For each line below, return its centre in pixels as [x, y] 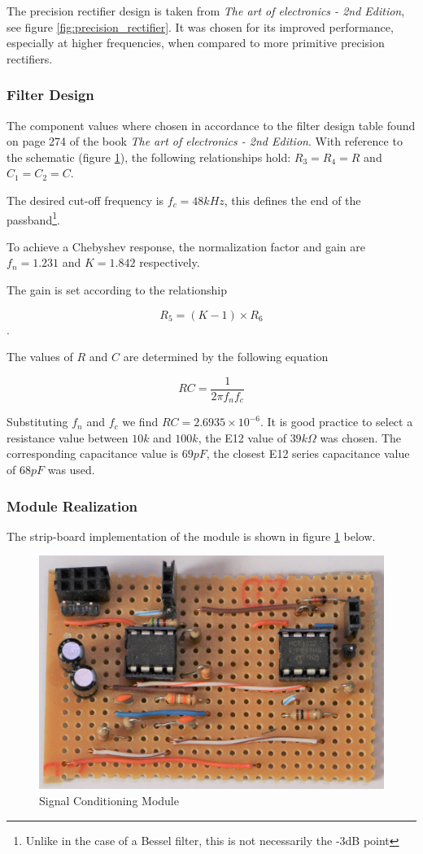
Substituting [37, 422]
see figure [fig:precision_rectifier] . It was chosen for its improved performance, [200, 26]
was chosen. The [361, 437]
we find [140, 422]
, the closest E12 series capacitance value [308, 453]
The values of [40, 357]
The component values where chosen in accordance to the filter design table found [211, 125]
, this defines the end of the [292, 200]
